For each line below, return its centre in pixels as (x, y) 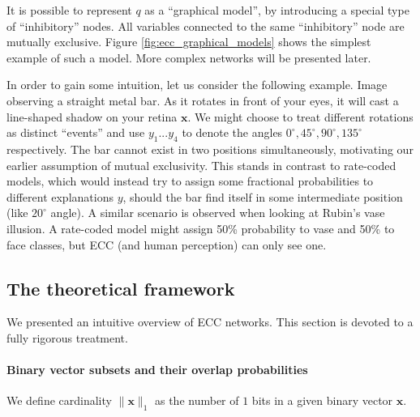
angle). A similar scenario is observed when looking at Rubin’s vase (218, 213)
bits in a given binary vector (322, 400)
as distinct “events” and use (76, 132)
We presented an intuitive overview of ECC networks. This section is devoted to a (210, 322)
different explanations (60, 196)
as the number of (197, 400)
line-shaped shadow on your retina (92, 116)
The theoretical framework (121, 288)
